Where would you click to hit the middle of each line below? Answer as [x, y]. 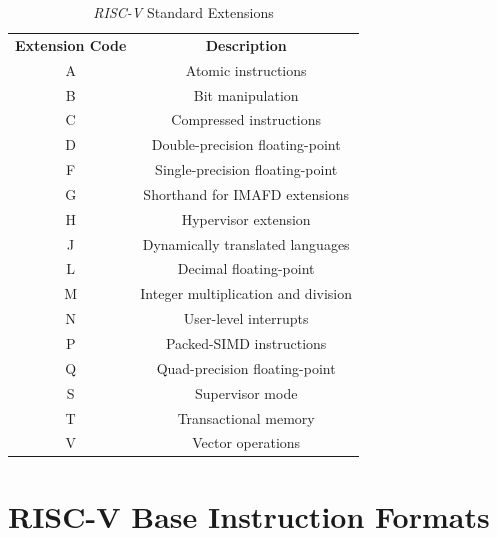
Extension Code [71, 44]
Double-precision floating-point [246, 144]
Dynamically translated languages [246, 243]
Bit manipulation [246, 94]
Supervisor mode [246, 392]
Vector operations [246, 442]
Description [246, 44]
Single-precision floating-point [246, 169]
